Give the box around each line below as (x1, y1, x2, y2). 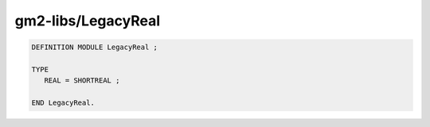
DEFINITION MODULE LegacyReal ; (31, 43, 158, 52)
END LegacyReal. (31, 98, 96, 107)
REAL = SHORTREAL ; (44, 76, 120, 85)
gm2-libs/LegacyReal (14, 12, 161, 29)
